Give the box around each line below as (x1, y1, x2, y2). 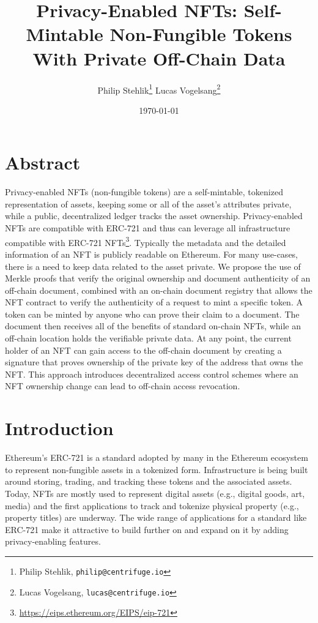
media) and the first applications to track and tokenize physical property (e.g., (5, 499, 299, 512)
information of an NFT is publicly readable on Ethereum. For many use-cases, (5, 247, 298, 260)
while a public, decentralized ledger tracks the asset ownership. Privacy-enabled (5, 209, 303, 222)
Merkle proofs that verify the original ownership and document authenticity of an (5, 272, 311, 285)
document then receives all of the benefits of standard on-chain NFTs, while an (5, 319, 301, 332)
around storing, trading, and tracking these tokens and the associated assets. (5, 475, 292, 488)
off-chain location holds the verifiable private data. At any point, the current (5, 332, 292, 345)
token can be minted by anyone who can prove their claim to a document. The (5, 307, 300, 320)
